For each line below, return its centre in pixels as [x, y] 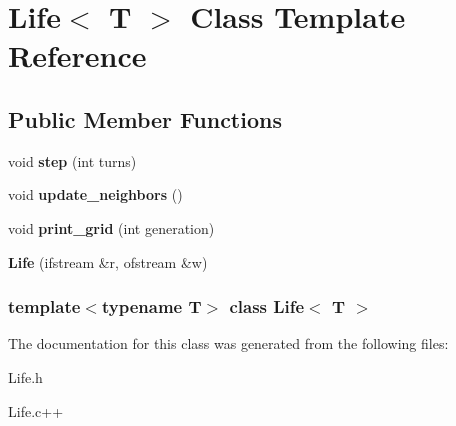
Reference [77, 55]
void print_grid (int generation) [111, 227]
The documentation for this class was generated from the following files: [228, 343]
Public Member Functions [145, 118]
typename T [151, 306]
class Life [267, 306]
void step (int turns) [72, 160]
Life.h [25, 376]
